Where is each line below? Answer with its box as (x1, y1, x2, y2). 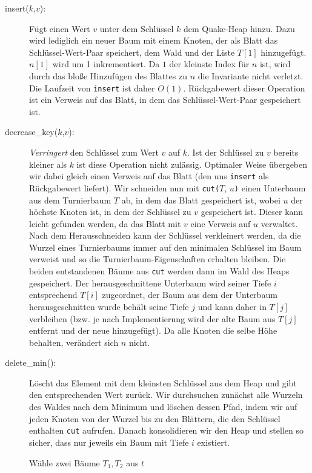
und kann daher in (197, 300, 267, 313)
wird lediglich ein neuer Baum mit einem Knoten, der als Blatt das (29, 34, 278, 47)
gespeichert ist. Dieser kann (201, 205, 304, 218)
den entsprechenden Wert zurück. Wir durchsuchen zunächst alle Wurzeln (29, 388, 303, 401)
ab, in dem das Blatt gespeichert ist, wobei (121, 193, 280, 206)
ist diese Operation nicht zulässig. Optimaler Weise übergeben (76, 157, 308, 170)
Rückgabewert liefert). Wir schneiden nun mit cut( (29, 181, 220, 194)
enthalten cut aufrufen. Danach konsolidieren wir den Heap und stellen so (29, 424, 304, 437)
